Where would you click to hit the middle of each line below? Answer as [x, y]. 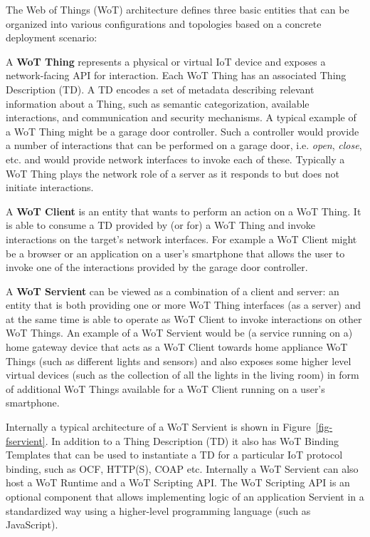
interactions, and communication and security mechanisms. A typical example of [181, 117]
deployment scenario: [52, 37]
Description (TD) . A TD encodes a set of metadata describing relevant [160, 89]
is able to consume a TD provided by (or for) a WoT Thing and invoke [160, 225]
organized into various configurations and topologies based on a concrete [164, 23]
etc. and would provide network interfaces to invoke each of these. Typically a [175, 159]
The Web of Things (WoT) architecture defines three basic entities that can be [178, 9]
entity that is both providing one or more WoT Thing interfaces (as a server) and [184, 305]
